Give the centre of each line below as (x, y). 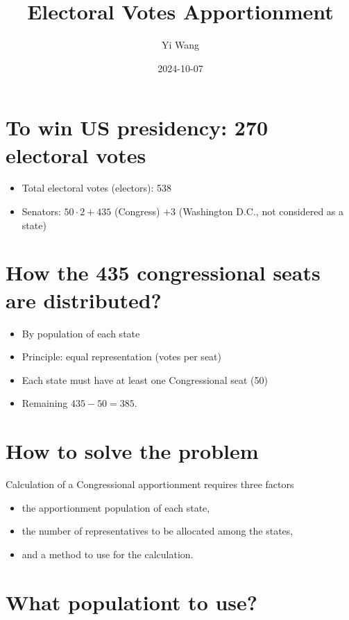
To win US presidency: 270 (137, 127)
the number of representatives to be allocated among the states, (158, 531)
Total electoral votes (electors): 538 (97, 188)
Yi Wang (180, 45)
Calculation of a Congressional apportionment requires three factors (150, 484)
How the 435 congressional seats (163, 273)
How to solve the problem (132, 451)
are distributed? (84, 300)
